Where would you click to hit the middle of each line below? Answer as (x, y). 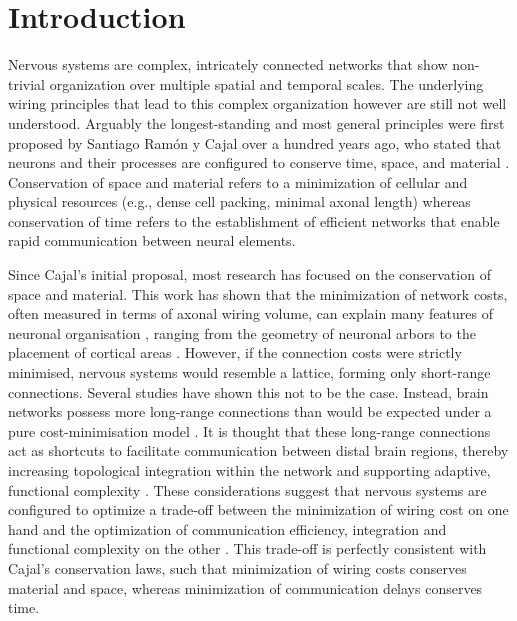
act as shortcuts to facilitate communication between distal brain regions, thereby (258, 450)
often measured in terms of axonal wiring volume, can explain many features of (250, 313)
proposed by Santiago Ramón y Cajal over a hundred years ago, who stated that (255, 142)
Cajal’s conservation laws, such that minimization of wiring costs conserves (237, 567)
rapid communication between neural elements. (152, 240)
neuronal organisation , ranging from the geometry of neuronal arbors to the (242, 332)
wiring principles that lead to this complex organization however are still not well (257, 103)
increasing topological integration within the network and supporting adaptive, (249, 470)
